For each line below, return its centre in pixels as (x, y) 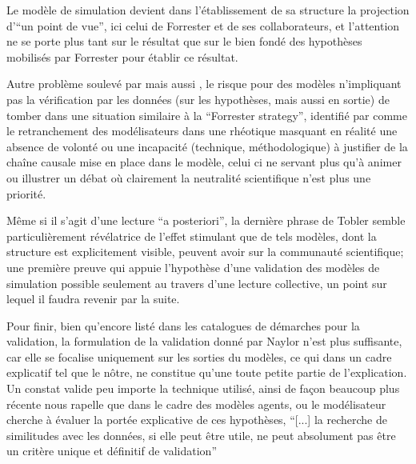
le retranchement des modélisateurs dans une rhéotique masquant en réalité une (202, 131)
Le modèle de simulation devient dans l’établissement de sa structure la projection (208, 10)
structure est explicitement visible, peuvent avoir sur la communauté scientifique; (205, 252)
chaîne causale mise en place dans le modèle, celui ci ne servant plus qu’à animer (204, 162)
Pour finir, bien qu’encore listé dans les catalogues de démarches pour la (183, 325)
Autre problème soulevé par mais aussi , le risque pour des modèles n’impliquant (204, 84)
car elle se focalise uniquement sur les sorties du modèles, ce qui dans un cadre (199, 356)
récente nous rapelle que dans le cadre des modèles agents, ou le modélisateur (196, 404)
